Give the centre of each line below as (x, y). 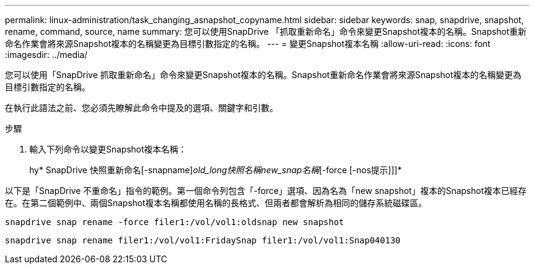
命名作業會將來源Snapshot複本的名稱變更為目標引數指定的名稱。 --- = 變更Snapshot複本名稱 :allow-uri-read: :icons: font (248, 44)
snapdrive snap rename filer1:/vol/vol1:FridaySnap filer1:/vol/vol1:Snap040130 (203, 240)
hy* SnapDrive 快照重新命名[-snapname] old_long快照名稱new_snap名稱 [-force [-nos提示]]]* (215, 170)
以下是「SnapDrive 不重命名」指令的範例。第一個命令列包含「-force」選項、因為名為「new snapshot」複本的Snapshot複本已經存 (266, 191)
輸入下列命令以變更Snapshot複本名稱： (108, 149)
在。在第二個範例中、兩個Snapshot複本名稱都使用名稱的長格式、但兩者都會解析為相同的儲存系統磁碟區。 (216, 203)
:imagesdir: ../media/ (46, 55)
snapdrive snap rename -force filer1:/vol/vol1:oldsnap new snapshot (175, 222)
